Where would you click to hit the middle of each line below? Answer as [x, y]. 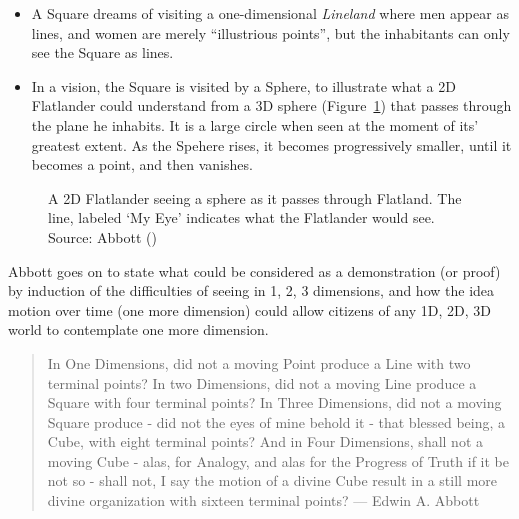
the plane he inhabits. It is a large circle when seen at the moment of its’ [255, 124]
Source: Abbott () [102, 236]
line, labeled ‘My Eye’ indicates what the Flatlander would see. [241, 217]
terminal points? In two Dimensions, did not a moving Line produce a [262, 382]
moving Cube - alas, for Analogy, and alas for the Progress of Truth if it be [278, 460]
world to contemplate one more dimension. [138, 329]
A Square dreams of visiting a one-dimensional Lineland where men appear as [270, 13]
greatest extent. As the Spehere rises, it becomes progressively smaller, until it [271, 144]
